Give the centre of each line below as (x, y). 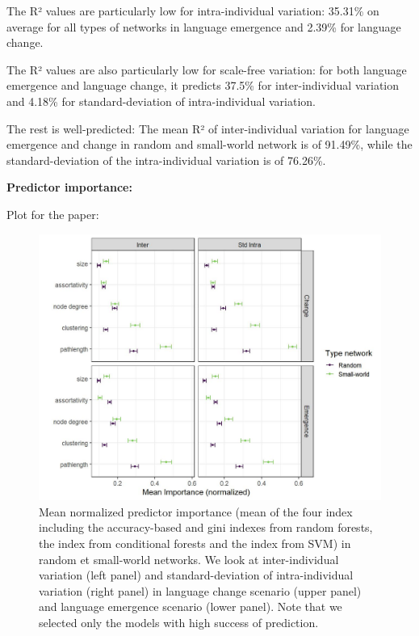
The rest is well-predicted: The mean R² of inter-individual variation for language (208, 128)
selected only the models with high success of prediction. (179, 622)
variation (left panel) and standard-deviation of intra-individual (196, 575)
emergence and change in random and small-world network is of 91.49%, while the (209, 144)
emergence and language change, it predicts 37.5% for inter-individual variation (203, 85)
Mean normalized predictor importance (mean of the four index (196, 511)
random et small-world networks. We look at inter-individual (189, 559)
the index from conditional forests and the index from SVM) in (195, 543)
